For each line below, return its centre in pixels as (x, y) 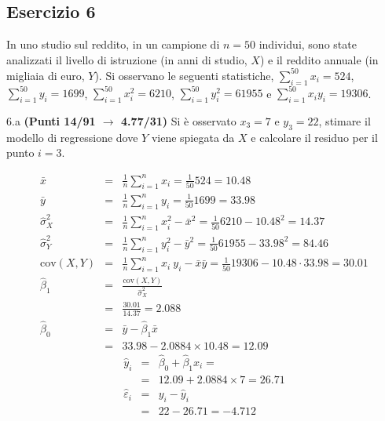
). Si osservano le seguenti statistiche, (184, 75)
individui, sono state (308, 44)
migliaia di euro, (46, 75)
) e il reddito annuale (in (319, 59)
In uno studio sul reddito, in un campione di (113, 44)
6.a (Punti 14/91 (51, 120)
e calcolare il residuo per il (314, 137)
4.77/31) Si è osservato (179, 120)
